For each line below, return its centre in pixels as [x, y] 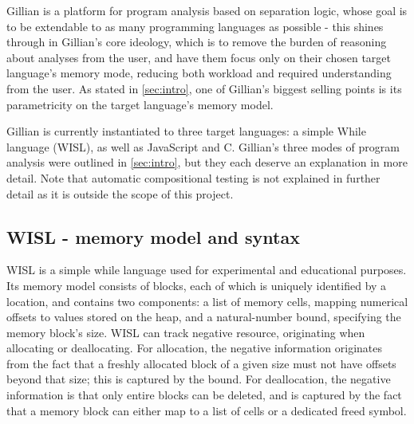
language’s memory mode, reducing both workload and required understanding [199, 73]
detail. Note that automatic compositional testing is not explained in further [193, 177]
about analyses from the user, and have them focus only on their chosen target [199, 57]
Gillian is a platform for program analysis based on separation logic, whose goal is [207, 10]
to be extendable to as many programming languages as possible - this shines [195, 26]
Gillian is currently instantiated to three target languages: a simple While [186, 131]
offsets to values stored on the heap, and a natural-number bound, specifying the [204, 317]
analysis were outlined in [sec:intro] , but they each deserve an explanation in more [207, 162]
